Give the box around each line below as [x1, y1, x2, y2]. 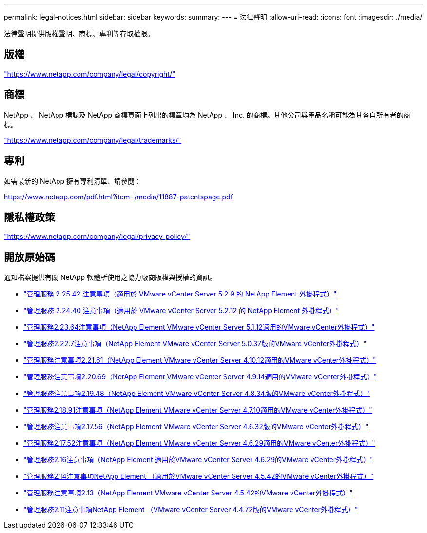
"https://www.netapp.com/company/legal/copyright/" [4, 69, 175, 78]
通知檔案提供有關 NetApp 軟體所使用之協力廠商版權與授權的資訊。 [4, 273, 216, 282]
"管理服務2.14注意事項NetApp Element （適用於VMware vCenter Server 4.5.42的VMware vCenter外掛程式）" [23, 472, 374, 481]
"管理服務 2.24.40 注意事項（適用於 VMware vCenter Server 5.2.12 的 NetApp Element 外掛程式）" [23, 306, 339, 315]
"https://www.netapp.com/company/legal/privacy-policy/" [4, 232, 190, 241]
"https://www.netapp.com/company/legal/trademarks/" [4, 136, 181, 144]
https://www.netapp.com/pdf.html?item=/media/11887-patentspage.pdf [4, 192, 233, 201]
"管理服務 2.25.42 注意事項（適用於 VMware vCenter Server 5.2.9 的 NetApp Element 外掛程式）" [23, 290, 337, 298]
